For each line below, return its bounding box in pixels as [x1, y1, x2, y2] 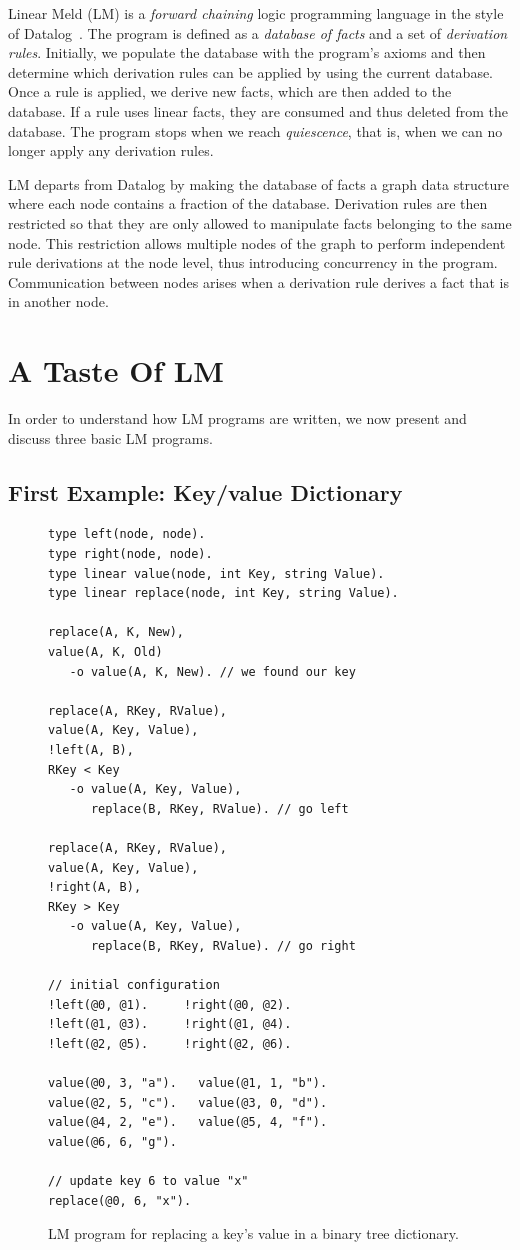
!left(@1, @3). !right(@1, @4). [48, 1017, 292, 1032]
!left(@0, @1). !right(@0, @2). [48, 997, 292, 1012]
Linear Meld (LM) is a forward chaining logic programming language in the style [8, 3, 504, 23]
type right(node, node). [48, 547, 213, 562]
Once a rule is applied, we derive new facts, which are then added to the [8, 81, 452, 102]
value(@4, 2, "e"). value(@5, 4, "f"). [48, 1115, 328, 1130]
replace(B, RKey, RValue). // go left [90, 801, 349, 816]
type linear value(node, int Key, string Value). [48, 566, 385, 581]
